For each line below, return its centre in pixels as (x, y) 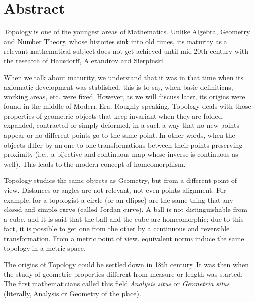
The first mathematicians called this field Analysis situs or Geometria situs (117, 284)
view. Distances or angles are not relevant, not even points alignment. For (115, 190)
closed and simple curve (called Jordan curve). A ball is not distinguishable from (126, 209)
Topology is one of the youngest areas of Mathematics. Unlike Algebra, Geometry (127, 32)
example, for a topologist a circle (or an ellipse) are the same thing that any (119, 199)
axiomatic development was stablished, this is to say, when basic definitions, (119, 87)
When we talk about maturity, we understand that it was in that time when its (124, 77)
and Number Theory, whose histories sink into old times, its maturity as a (116, 41)
